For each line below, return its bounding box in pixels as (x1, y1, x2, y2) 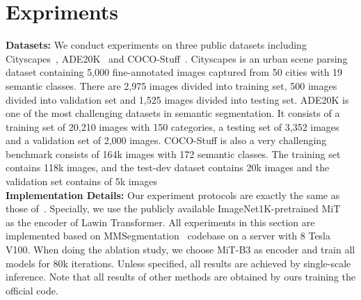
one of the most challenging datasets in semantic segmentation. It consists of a (6, 106, 340, 120)
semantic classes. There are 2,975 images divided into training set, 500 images (6, 78, 337, 93)
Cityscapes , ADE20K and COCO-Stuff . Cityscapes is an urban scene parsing (6, 51, 348, 65)
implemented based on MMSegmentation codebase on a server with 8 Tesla (6, 228, 331, 243)
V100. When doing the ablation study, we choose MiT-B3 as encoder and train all (6, 242, 355, 257)
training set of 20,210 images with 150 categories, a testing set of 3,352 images (6, 119, 339, 134)
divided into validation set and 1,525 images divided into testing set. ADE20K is (6, 92, 349, 106)
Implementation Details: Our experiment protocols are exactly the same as (6, 187, 340, 202)
